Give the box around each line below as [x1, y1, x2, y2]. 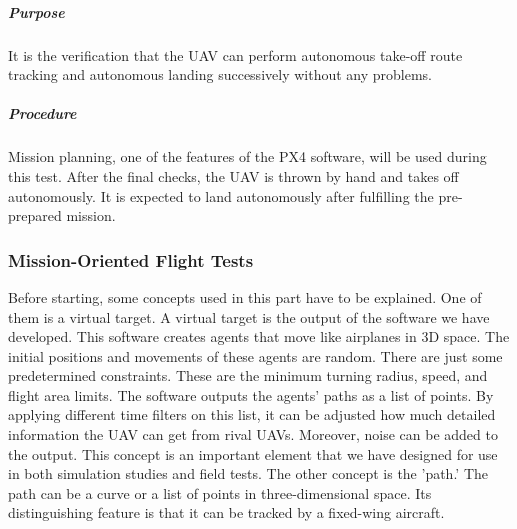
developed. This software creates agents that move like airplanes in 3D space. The [8, 326, 510, 347]
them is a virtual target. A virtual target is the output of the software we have [8, 306, 490, 327]
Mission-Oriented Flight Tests [8, 247, 254, 272]
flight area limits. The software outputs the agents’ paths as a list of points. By [8, 384, 494, 405]
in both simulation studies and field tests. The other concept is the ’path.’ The [8, 463, 489, 484]
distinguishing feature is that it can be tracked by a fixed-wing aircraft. [8, 502, 445, 523]
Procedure [8, 103, 77, 124]
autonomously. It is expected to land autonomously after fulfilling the [8, 185, 434, 206]
